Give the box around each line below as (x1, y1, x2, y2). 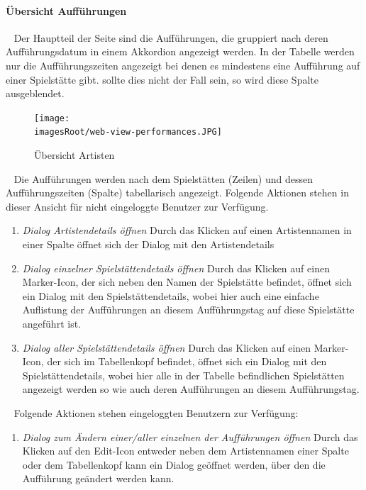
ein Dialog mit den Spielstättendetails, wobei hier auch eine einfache (22, 288, 319, 303)
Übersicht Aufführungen (6, 3, 127, 18)
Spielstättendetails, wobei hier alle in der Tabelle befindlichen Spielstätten (22, 367, 345, 382)
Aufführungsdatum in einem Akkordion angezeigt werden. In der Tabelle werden (6, 44, 355, 59)
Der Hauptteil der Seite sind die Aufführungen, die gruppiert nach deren (13, 30, 328, 45)
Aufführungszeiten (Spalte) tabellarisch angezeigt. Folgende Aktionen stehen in (6, 185, 349, 200)
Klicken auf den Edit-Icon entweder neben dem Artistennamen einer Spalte (22, 443, 349, 458)
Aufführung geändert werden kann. (22, 471, 174, 486)
